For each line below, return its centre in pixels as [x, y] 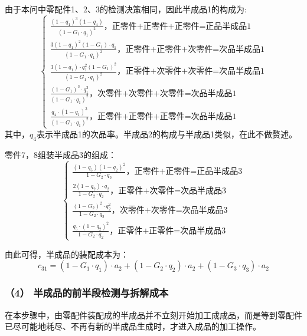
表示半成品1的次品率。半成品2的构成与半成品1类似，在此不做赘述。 [166, 134]
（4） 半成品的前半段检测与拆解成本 [87, 293]
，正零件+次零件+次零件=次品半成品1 [191, 72]
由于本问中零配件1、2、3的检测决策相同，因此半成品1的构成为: [126, 9]
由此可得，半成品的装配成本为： [67, 254]
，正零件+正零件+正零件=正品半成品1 [177, 26]
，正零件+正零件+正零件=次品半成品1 [163, 116]
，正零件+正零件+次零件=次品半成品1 [191, 49]
